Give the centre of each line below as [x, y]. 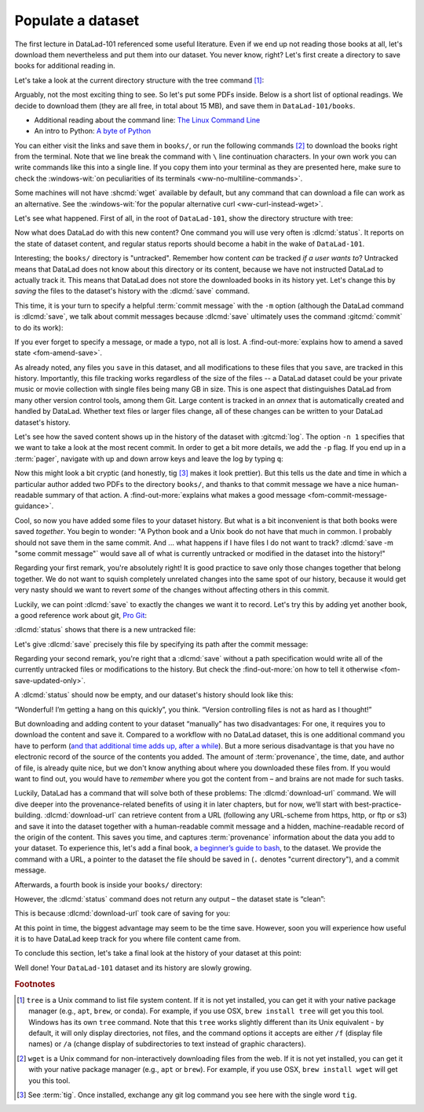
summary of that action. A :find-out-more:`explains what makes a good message [175, 495]
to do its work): [39, 327]
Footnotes [35, 984]
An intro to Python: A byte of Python [93, 131]
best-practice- [378, 804]
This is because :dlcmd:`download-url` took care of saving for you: [122, 913]
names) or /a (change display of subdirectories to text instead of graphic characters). [167, 1044]
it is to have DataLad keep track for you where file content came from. [128, 939]
